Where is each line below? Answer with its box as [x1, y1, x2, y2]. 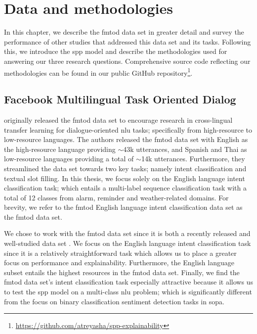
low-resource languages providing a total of [4, 153, 134, 164]
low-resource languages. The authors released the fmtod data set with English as [4, 134, 248, 144]
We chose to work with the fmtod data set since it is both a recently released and [4, 228, 251, 239]
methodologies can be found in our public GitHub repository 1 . [4, 66, 193, 78]
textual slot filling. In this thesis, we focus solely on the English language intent [4, 173, 245, 183]
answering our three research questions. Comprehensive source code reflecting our [4, 55, 251, 66]
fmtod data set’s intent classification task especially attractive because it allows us [4, 277, 253, 287]
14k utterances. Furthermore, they [141, 153, 245, 164]
